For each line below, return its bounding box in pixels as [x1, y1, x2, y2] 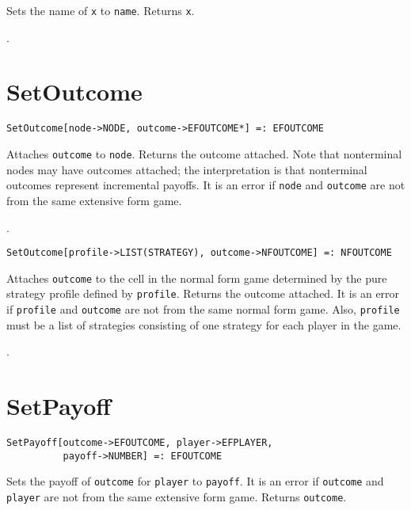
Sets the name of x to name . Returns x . [6, 2, 195, 18]
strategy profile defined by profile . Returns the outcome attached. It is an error [6, 285, 400, 302]
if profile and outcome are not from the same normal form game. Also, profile [6, 301, 400, 318]
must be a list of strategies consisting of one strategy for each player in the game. [6, 316, 401, 333]
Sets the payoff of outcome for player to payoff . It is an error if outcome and [6, 473, 384, 489]
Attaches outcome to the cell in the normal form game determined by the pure [6, 269, 387, 286]
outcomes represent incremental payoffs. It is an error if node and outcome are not [6, 177, 405, 193]
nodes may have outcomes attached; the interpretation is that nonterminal [6, 161, 367, 177]
